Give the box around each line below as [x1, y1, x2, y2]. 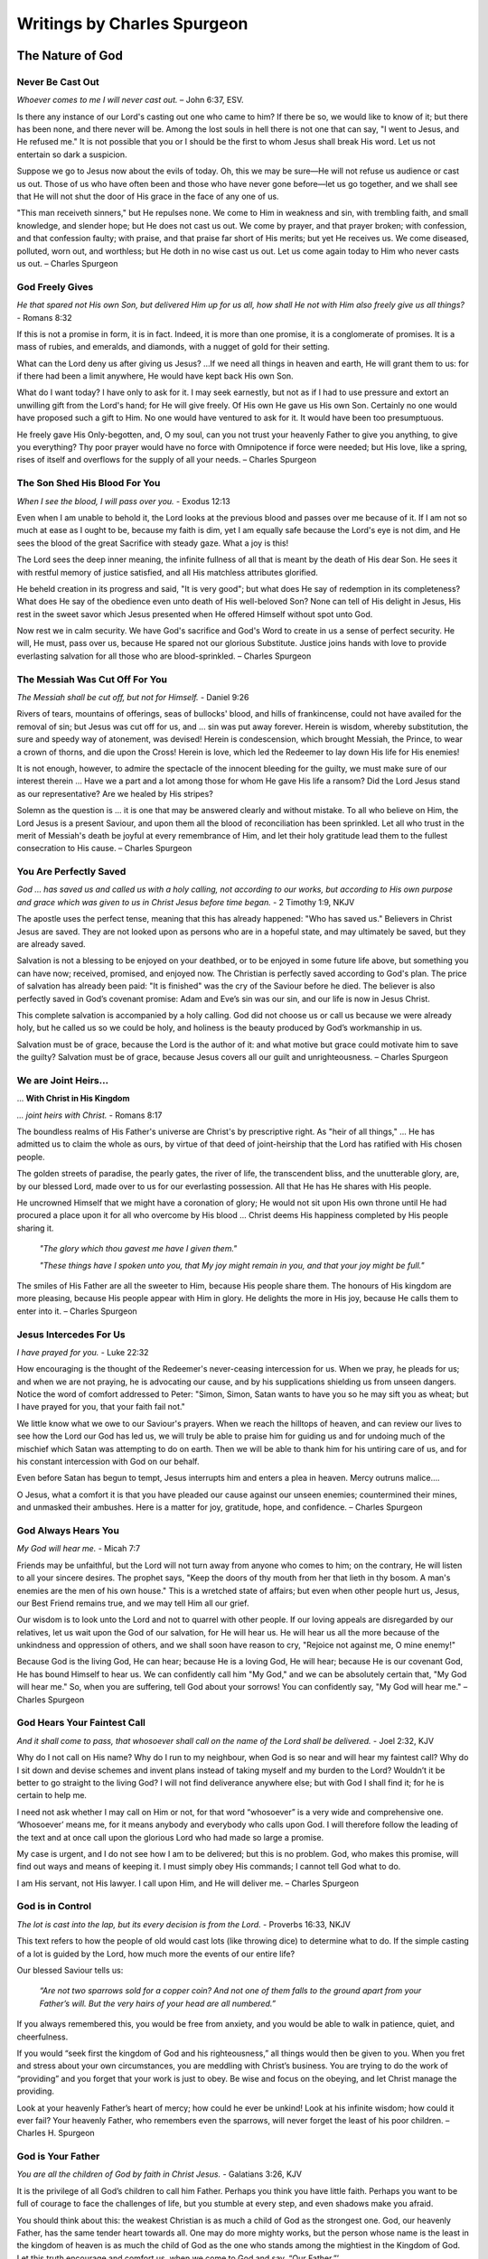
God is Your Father [16, 2151, 100, 2163]
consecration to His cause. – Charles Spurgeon [16, 843, 192, 854]
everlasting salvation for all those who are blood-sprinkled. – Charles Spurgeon [16, 651, 312, 661]
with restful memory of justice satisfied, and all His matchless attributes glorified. [16, 567, 318, 577]
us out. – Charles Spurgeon [16, 258, 118, 268]
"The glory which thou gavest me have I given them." [39, 1243, 238, 1254]
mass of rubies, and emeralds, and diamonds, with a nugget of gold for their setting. [16, 342, 330, 352]
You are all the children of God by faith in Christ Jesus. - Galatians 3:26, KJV [16, 2169, 303, 2179]
